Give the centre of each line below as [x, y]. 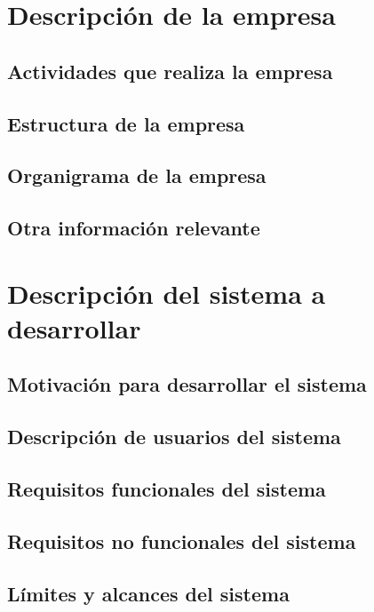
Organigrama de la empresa [137, 175]
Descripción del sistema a [167, 293]
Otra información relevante [134, 228]
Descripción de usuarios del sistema [174, 437]
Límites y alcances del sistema [148, 593]
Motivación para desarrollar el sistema [187, 384]
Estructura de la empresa [126, 123]
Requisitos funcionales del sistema [167, 489]
